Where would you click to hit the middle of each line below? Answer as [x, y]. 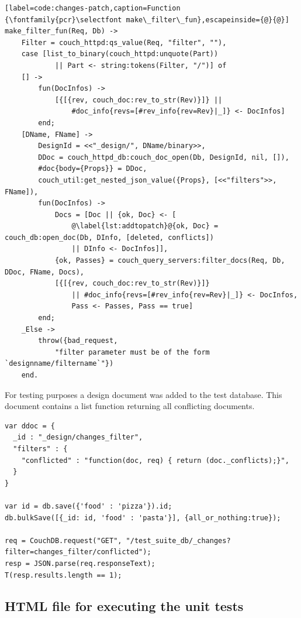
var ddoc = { [30, 426]
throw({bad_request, [78, 341]
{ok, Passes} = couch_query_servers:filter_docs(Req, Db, [170, 261]
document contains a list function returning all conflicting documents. [130, 406]
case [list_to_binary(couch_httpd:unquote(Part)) [120, 54]
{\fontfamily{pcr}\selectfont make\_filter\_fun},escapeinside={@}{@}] [147, 20]
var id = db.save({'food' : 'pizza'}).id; [89, 506]
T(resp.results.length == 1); [63, 575]
